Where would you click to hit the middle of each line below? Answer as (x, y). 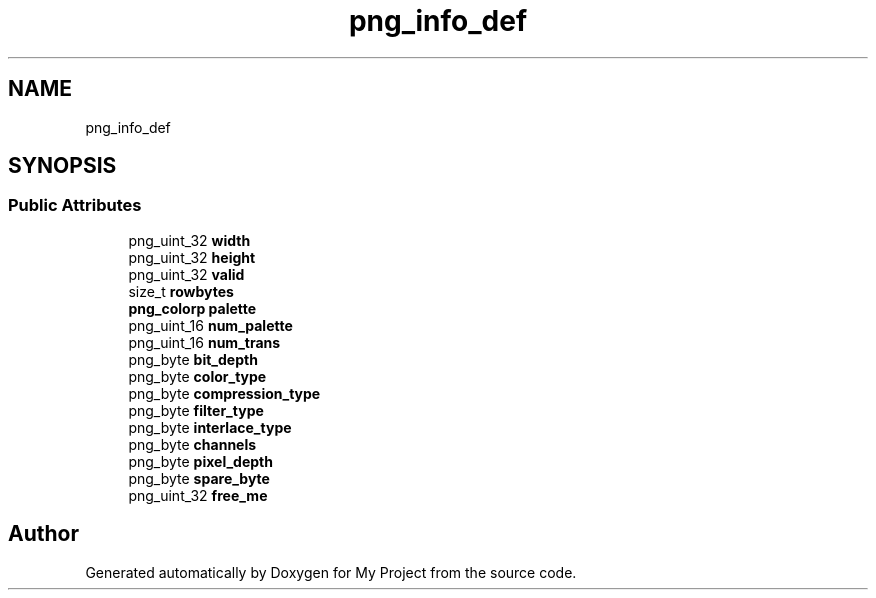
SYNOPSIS (62, 166)
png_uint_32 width (189, 240)
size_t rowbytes (181, 291)
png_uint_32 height (192, 257)
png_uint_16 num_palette (210, 325)
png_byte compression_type (224, 393)
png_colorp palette (192, 308)
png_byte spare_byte (199, 478)
